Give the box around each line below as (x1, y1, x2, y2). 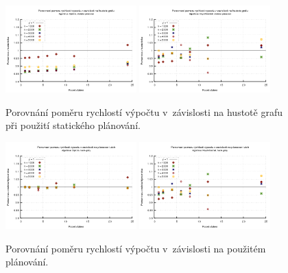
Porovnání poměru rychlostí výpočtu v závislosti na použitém (5, 241, 266, 255)
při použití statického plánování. (5, 118, 141, 132)
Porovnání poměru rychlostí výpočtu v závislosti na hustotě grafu (5, 104, 283, 119)
